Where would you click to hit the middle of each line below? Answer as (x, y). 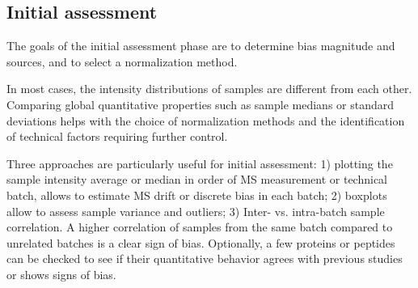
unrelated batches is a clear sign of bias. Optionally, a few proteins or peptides (201, 242)
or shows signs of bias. (61, 274)
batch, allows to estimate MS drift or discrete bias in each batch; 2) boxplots (197, 195)
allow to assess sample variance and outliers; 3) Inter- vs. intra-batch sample (196, 211)
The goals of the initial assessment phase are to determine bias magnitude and (201, 46)
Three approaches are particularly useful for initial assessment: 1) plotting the (200, 163)
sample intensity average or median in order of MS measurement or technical (197, 179)
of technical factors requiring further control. (117, 136)
